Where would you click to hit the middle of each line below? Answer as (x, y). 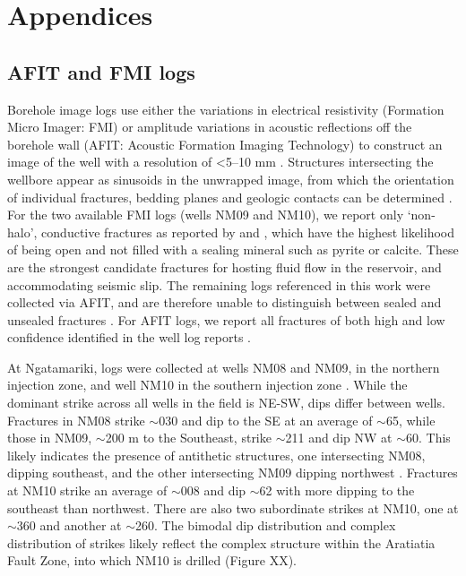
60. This (428, 438)
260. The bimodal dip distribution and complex (266, 525)
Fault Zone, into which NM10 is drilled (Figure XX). (152, 560)
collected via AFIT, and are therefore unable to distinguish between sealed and (224, 302)
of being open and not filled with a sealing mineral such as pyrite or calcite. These (233, 249)
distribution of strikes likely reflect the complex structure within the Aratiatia (221, 542)
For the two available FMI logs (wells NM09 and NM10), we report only (206, 215)
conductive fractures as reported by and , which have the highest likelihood (248, 232)
